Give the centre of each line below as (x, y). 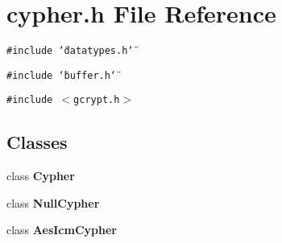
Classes (37, 142)
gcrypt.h (97, 100)
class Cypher (41, 176)
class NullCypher (53, 202)
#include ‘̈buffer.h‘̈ (62, 75)
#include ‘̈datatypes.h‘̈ (70, 51)
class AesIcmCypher (62, 230)
